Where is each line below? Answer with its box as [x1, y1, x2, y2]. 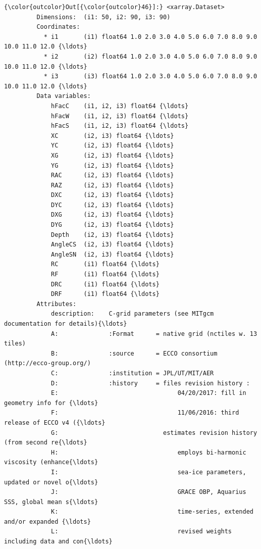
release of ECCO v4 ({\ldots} [4, 419, 106, 426]
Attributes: [36, 300, 77, 308]
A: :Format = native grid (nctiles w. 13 [51, 330, 257, 337]
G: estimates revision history [51, 429, 257, 436]
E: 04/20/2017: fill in [51, 389, 246, 397]
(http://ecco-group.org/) [4, 360, 91, 367]
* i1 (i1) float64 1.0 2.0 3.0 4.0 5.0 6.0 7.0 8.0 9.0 [43, 33, 257, 40]
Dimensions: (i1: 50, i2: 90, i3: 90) [36, 13, 171, 21]
